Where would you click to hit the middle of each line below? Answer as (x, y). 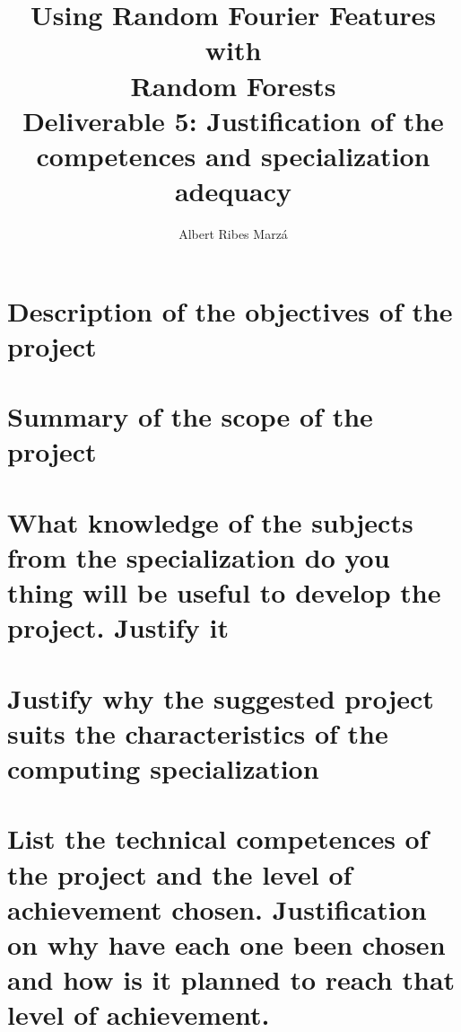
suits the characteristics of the (198, 732)
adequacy (233, 191)
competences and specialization (233, 155)
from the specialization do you (199, 556)
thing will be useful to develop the (224, 592)
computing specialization (163, 768)
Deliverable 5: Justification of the (233, 120)
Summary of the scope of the (190, 416)
